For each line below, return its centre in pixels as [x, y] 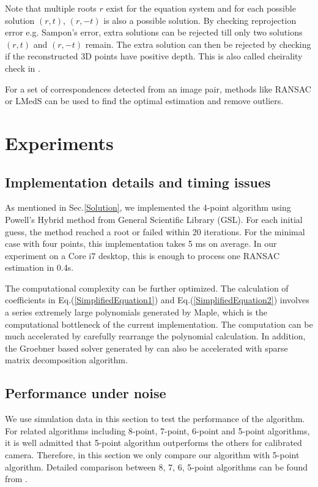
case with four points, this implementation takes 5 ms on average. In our [141, 243]
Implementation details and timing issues [138, 182]
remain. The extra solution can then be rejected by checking [198, 44]
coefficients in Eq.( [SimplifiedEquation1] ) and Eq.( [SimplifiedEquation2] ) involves [157, 300]
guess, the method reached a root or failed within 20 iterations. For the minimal [155, 231]
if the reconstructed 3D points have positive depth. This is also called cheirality [154, 56]
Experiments [59, 142]
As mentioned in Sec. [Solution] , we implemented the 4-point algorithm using [148, 207]
